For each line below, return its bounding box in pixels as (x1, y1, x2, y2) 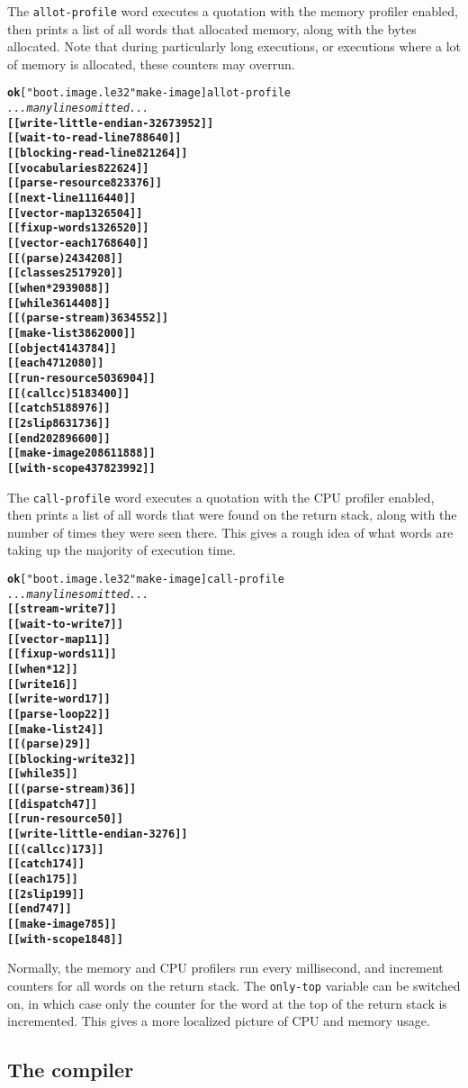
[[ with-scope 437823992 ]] (7, 461, 156, 475)
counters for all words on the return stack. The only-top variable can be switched (7, 975, 461, 994)
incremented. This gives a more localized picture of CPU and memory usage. (7, 1011, 430, 1030)
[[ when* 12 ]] (7, 662, 78, 675)
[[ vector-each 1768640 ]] (7, 237, 149, 249)
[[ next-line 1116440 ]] (7, 192, 137, 205)
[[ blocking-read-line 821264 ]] (7, 147, 188, 160)
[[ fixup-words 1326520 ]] (7, 222, 149, 235)
